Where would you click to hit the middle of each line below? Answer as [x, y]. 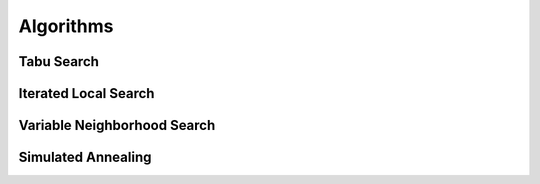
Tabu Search [59, 61]
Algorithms [66, 26]
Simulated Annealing [85, 157]
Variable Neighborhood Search [117, 125]
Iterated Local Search [86, 93]
